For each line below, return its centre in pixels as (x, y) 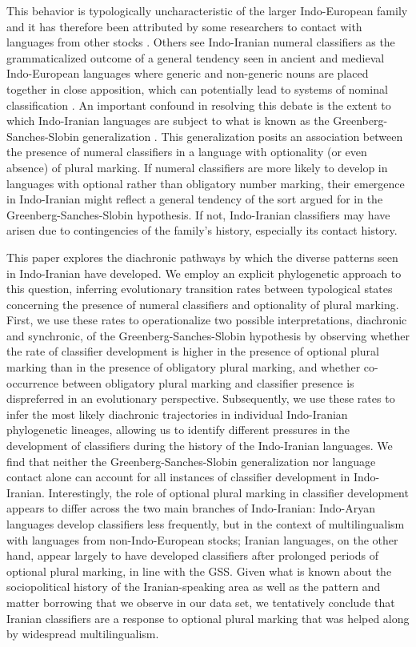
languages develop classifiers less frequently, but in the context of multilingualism (206, 524)
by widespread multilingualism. (83, 634)
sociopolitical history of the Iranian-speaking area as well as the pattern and (194, 587)
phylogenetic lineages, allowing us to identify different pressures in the (178, 430)
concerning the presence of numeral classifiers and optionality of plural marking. (203, 304)
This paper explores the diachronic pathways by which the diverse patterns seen (202, 257)
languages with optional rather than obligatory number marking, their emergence (206, 183)
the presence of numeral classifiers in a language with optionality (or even (187, 152)
